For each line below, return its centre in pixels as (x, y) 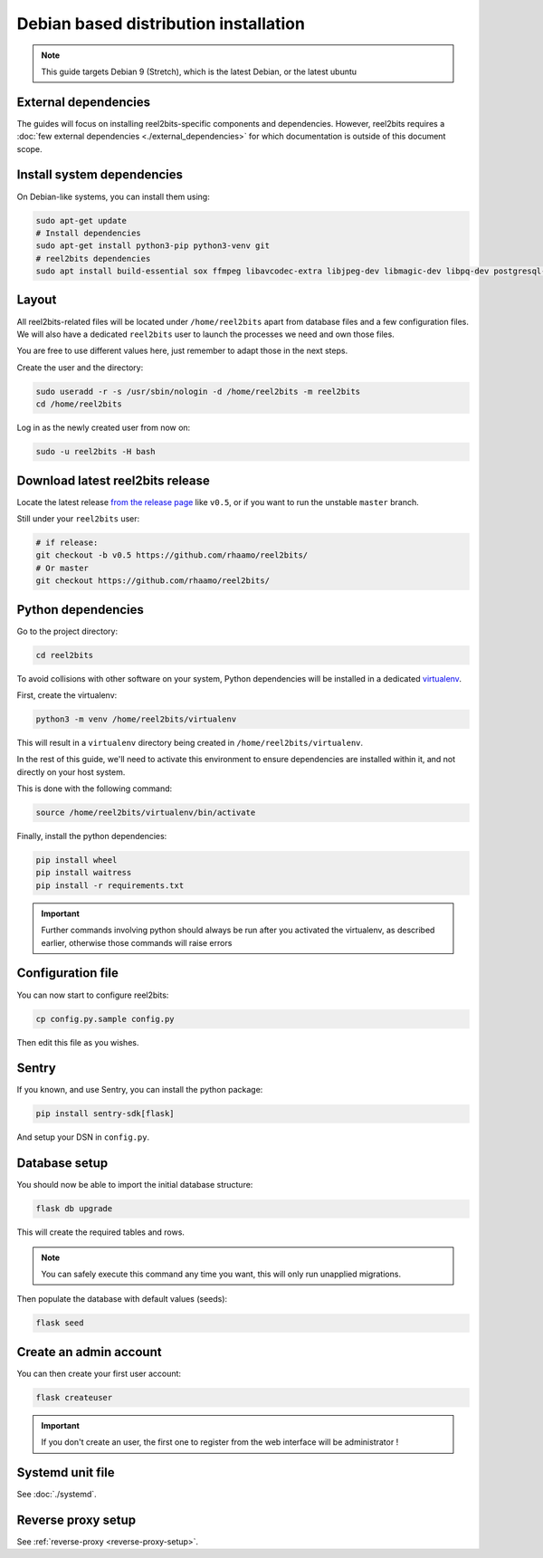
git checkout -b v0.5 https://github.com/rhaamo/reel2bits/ (172, 555)
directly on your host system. (71, 772)
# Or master (62, 568)
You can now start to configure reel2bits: (93, 995)
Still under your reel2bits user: (78, 518)
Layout (37, 300)
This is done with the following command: (95, 789)
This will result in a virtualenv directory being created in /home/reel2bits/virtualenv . (190, 742)
